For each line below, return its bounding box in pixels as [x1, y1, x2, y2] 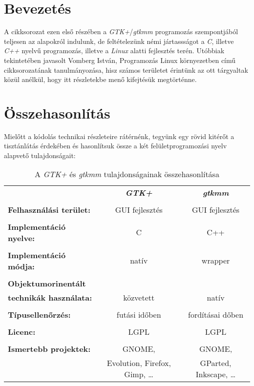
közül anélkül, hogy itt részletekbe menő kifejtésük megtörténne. [4, 74, 197, 84]
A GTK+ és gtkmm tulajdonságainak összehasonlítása [35, 168, 219, 180]
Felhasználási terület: [8, 203, 91, 215]
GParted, [200, 357, 232, 368]
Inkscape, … [195, 368, 236, 380]
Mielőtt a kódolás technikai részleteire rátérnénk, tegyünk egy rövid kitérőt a [4, 131, 234, 141]
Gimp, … [124, 368, 154, 380]
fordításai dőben [188, 308, 244, 320]
